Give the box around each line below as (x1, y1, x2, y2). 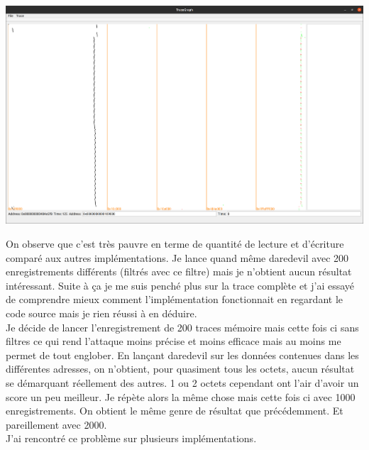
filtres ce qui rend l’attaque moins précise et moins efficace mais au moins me (6, 334, 341, 349)
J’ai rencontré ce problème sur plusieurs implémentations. (6, 431, 257, 446)
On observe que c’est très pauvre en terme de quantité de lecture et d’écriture (6, 236, 344, 251)
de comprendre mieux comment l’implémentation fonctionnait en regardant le (6, 292, 343, 307)
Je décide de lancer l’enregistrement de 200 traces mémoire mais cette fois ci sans (6, 319, 359, 334)
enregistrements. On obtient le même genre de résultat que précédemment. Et (6, 403, 343, 418)
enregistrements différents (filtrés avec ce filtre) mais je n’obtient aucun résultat (6, 264, 352, 279)
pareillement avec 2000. (6, 417, 107, 432)
